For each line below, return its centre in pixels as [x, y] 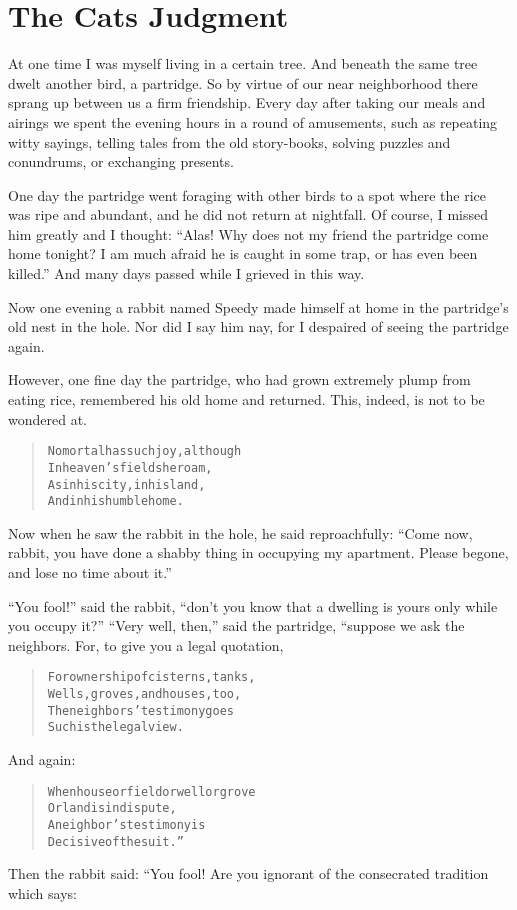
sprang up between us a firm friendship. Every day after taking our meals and [247, 102]
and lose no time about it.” [90, 572]
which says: [42, 892]
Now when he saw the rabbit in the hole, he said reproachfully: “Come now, [240, 532]
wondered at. [47, 418]
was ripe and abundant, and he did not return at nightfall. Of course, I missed [248, 214]
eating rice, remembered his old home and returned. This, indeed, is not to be [246, 399]
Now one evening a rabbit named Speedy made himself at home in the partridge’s [258, 306]
